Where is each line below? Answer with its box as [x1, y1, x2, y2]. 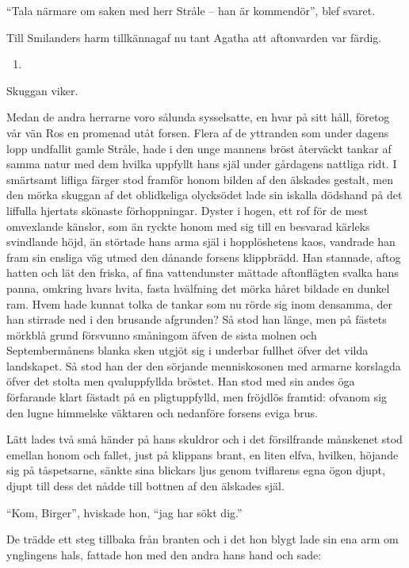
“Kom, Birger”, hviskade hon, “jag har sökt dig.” [6, 504, 243, 520]
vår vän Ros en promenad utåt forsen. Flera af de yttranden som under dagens [6, 124, 389, 140]
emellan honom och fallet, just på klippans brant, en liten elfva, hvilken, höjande [6, 446, 399, 462]
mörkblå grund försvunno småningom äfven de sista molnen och [6, 326, 317, 343]
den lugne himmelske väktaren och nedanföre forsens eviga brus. [6, 404, 318, 420]
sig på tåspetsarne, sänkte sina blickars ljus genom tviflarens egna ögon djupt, [6, 462, 385, 478]
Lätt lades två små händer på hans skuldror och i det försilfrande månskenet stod [6, 431, 403, 447]
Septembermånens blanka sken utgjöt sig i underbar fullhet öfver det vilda [6, 342, 369, 359]
